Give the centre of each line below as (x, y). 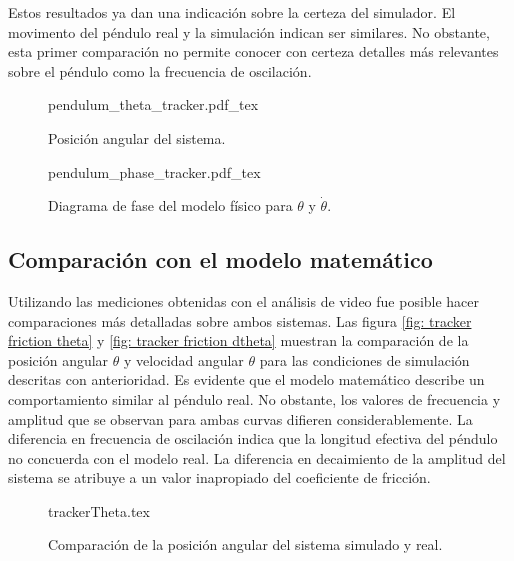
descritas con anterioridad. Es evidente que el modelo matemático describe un (246, 379)
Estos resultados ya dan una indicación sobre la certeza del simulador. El (232, 12)
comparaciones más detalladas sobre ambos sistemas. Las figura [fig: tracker (240, 320)
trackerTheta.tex (99, 510)
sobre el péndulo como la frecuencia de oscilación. (160, 70)
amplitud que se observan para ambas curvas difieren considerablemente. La (240, 418)
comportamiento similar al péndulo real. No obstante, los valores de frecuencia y (254, 398)
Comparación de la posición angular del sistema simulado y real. (245, 544)
